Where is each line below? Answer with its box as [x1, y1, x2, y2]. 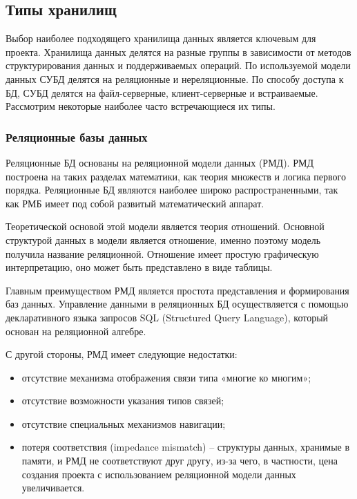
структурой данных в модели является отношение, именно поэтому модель [6, 232, 321, 247]
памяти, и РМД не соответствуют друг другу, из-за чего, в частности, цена [21, 453, 338, 468]
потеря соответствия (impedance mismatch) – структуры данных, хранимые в [21, 440, 350, 454]
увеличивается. [21, 480, 85, 495]
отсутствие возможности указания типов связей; [21, 393, 224, 408]
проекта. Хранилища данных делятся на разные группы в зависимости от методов [6, 44, 351, 59]
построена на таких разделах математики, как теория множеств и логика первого [6, 169, 346, 183]
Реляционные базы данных [6, 128, 148, 145]
